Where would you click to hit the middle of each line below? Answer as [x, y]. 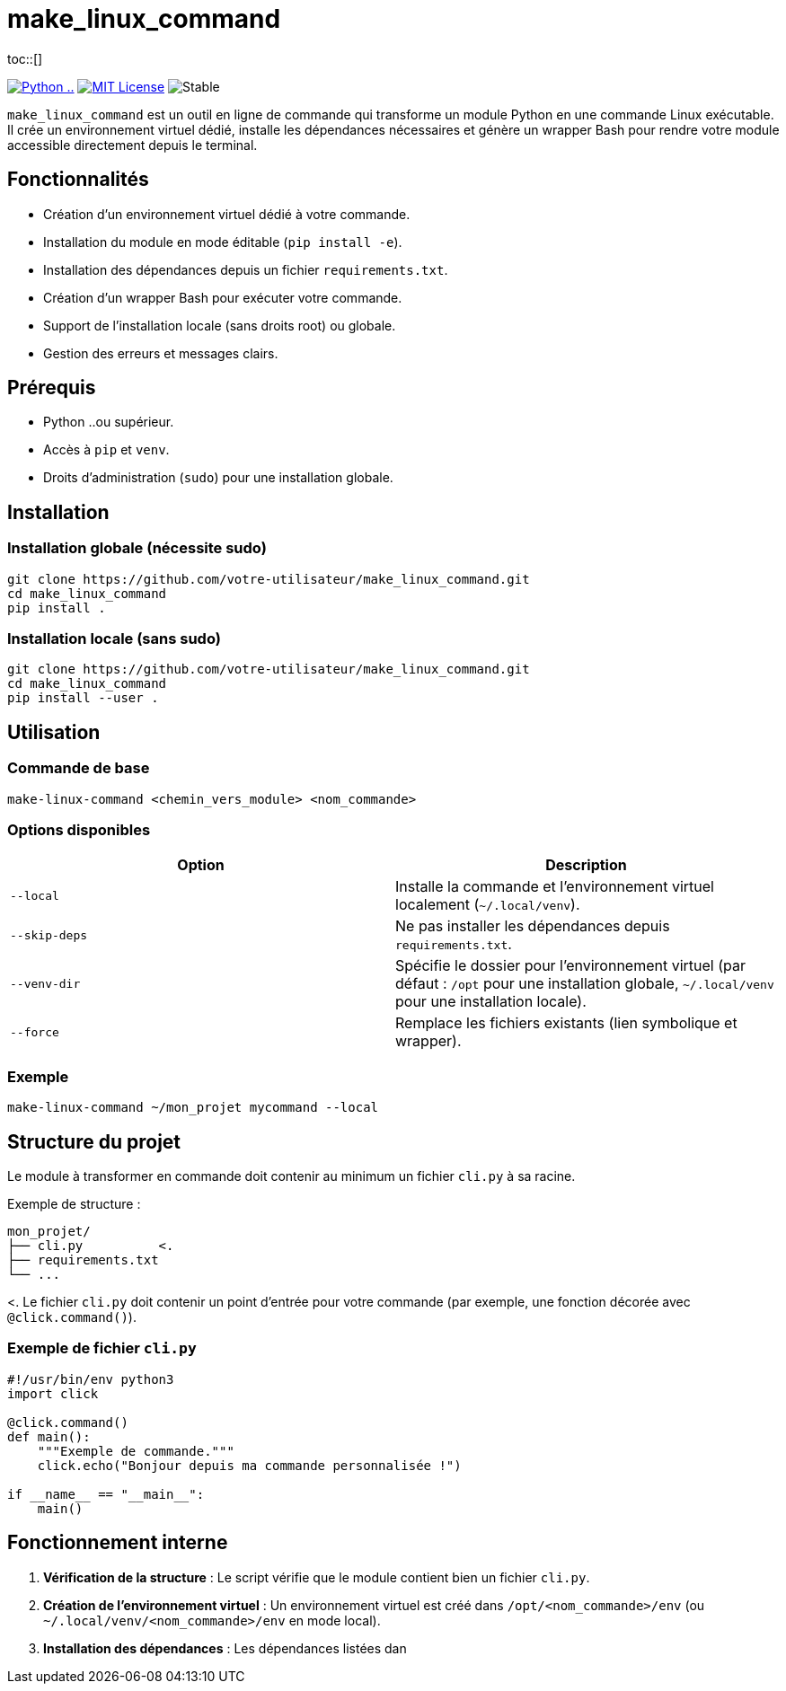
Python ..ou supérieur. [109, 422]
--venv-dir [45, 983]
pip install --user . [83, 698]
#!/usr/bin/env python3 [91, 1379]
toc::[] [25, 58]
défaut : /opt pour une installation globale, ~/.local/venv [585, 984]
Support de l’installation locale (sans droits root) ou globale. [220, 325]
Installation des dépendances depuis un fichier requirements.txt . [246, 269]
